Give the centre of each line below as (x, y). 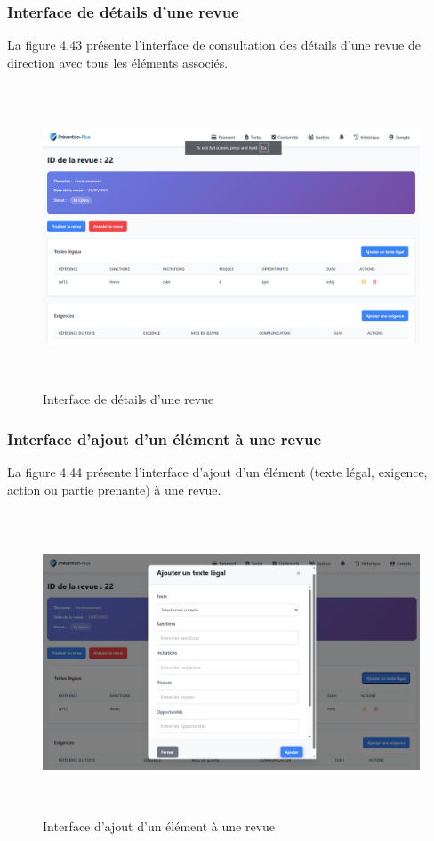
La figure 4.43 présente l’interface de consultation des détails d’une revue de (214, 45)
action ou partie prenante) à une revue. (114, 489)
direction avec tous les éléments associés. (118, 62)
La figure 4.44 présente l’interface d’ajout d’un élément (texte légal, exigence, (217, 471)
